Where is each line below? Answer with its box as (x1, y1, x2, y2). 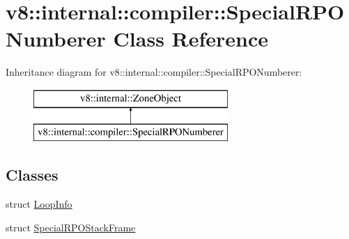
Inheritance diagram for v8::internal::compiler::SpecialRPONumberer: (6, 65, 302, 79)
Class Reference (113, 24, 269, 53)
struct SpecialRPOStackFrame (6, 220, 136, 234)
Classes (6, 164, 59, 186)
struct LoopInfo (6, 197, 72, 211)
